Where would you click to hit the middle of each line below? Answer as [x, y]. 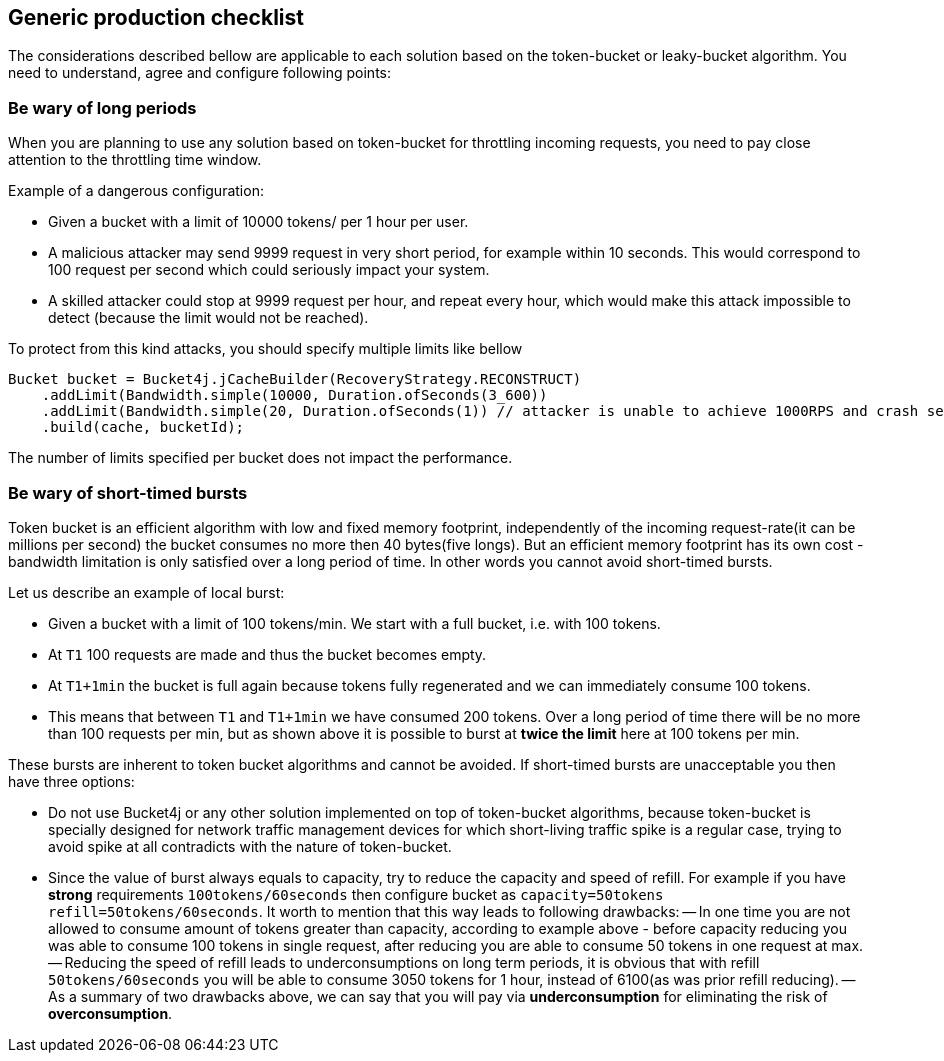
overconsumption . [110, 1013]
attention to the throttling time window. [135, 160]
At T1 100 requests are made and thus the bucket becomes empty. [267, 654]
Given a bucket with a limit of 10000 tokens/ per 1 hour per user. [258, 222]
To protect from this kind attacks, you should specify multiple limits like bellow [265, 349]
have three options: [71, 781]
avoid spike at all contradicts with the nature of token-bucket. [250, 846]
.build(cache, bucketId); [143, 427]
